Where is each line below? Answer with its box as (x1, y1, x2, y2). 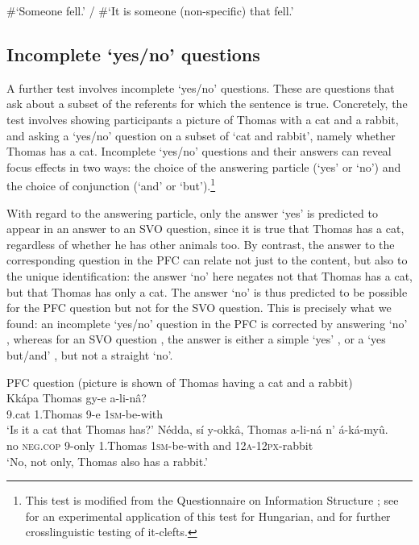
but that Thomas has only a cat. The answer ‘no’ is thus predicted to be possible (6, 283, 408, 300)
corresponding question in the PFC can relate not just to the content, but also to (6, 252, 408, 268)
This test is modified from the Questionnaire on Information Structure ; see (25, 492, 399, 509)
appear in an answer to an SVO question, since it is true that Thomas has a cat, (6, 220, 404, 237)
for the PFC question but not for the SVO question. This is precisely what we (6, 299, 392, 316)
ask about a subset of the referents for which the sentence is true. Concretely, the (6, 95, 408, 112)
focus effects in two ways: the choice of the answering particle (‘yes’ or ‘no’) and (6, 158, 401, 175)
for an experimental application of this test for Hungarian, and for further (25, 507, 391, 524)
